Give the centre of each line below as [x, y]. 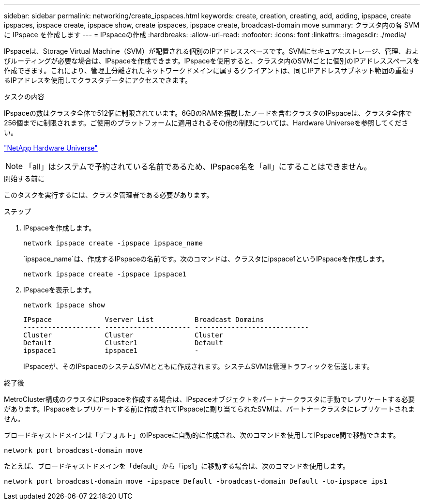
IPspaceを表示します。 [60, 290]
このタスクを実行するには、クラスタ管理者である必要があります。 [109, 195]
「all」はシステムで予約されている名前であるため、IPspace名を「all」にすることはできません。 [198, 167]
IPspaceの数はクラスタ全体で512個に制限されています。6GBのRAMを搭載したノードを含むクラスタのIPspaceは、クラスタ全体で [208, 113]
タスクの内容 [24, 97]
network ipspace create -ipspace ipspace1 [105, 274]
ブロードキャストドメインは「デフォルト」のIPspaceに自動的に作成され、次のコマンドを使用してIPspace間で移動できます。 [202, 435]
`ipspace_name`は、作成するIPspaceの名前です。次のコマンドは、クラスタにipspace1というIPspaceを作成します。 [206, 259]
